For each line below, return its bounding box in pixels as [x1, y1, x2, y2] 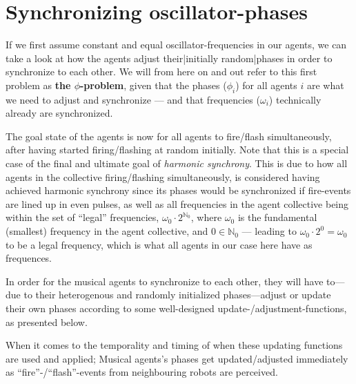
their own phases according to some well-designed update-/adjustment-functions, [6, 301, 347, 316]
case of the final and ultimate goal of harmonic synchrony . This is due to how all [6, 156, 348, 171]
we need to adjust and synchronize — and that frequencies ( [6, 92, 260, 106]
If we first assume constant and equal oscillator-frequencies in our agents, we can [6, 37, 347, 52]
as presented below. [6, 314, 88, 329]
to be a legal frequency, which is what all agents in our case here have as [6, 237, 313, 251]
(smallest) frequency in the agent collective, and [6, 224, 208, 238]
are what [306, 77, 344, 92]
